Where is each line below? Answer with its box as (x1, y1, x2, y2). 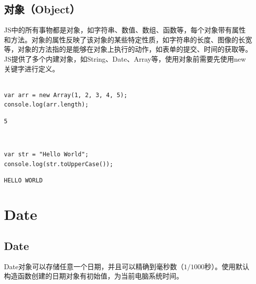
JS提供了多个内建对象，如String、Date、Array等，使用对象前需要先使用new (4, 53, 246, 64)
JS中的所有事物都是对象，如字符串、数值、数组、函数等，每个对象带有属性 (4, 25, 246, 35)
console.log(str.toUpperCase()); (4, 160, 113, 168)
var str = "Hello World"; (4, 151, 89, 158)
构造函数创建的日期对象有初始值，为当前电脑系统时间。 (4, 271, 183, 281)
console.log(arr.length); (4, 101, 89, 108)
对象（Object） (4, 1, 80, 17)
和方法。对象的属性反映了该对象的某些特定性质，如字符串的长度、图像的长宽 (4, 34, 252, 44)
